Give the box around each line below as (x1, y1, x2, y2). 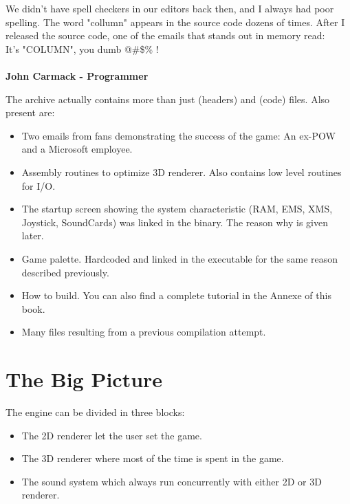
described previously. (21, 265, 109, 279)
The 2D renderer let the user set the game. (21, 428, 202, 442)
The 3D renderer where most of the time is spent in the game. (21, 451, 284, 465)
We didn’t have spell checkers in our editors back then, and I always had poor (6, 1, 334, 15)
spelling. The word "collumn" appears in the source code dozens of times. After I (6, 14, 345, 29)
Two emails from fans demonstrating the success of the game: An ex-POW (21, 128, 336, 142)
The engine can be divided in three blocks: (6, 405, 185, 419)
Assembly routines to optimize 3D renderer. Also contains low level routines (21, 164, 342, 179)
